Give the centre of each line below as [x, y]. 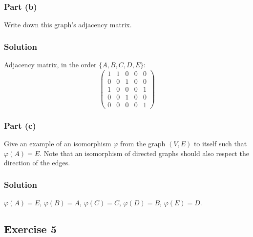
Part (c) [20, 125]
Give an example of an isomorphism [58, 144]
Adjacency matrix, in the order [50, 65]
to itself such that [220, 144]
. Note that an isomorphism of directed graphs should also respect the [144, 153]
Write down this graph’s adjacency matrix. [68, 25]
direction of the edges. [37, 163]
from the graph [143, 144]
